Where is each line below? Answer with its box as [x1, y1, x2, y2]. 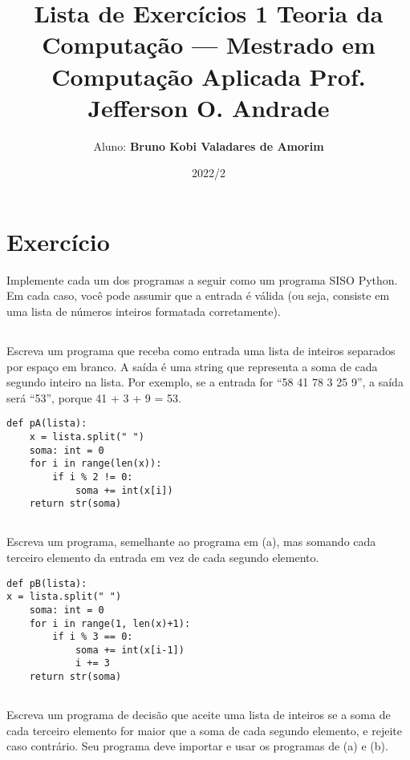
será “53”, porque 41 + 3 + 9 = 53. [6, 389, 181, 406]
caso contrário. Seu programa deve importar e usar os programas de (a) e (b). [6, 738, 388, 754]
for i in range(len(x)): [29, 458, 162, 470]
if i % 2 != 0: [52, 471, 133, 483]
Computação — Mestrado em [42, 28, 375, 61]
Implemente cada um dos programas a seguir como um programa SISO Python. [6, 271, 398, 288]
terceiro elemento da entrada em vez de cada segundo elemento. [6, 548, 319, 565]
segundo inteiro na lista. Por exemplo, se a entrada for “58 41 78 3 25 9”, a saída [6, 374, 404, 390]
